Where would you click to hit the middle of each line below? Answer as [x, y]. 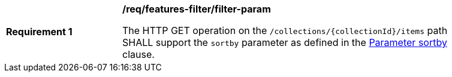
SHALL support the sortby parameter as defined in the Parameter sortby [285, 42]
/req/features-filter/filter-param [197, 9]
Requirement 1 [39, 32]
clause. [138, 54]
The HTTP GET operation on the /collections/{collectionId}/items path [285, 30]
